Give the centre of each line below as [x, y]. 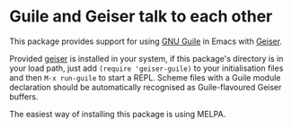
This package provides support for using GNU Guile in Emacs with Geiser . [146, 41]
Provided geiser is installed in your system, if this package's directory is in [146, 58]
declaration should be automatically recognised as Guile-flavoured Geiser [146, 87]
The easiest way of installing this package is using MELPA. [118, 114]
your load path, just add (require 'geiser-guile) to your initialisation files [146, 68]
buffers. [24, 97]
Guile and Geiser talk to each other [141, 17]
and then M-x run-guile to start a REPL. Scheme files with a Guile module [145, 77]
